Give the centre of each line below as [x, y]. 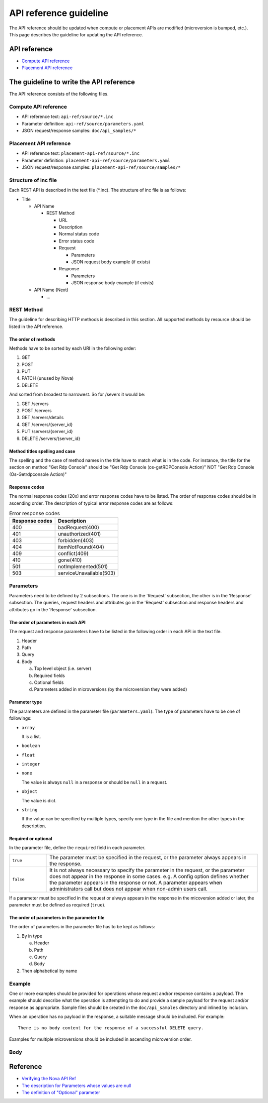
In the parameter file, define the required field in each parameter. [77, 848]
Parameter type [26, 702]
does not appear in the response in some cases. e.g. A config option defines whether [149, 876]
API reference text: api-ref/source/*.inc [67, 116]
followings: [20, 718]
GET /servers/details [43, 418]
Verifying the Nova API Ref [49, 1079]
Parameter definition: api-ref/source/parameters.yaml [83, 123]
